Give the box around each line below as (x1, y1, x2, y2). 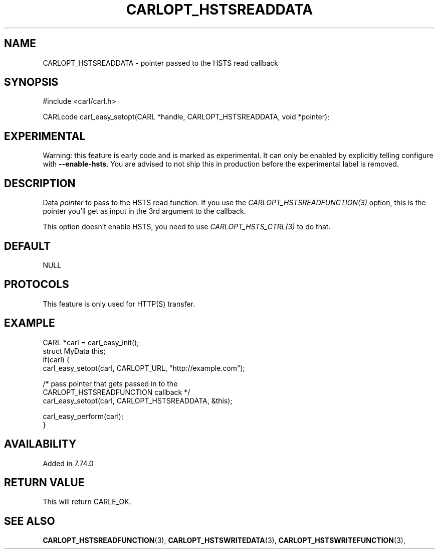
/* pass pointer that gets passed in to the (43, 379, 178, 388)
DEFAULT (4, 239, 51, 252)
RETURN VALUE (4, 476, 85, 489)
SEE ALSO (4, 514, 55, 527)
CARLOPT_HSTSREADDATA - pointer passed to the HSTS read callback (43, 58, 278, 67)
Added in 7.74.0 (43, 459, 94, 468)
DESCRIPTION (4, 177, 76, 190)
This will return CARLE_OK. (43, 497, 131, 506)
